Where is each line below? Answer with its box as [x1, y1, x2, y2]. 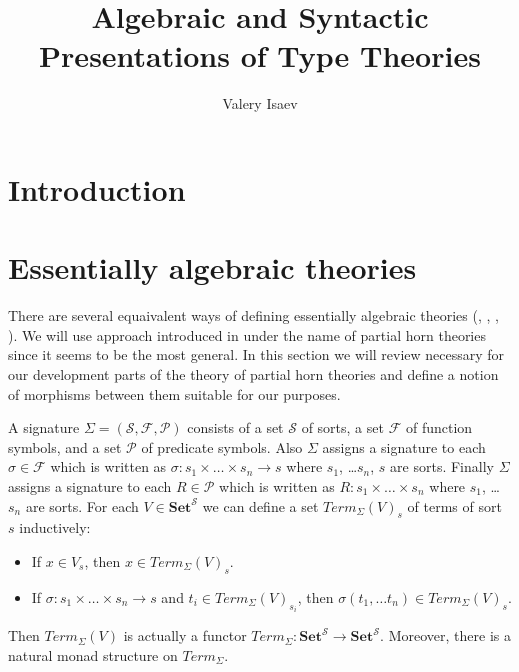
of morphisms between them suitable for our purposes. [8, 383, 341, 404]
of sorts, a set [301, 417, 384, 438]
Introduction [8, 168, 186, 209]
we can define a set [202, 495, 319, 516]
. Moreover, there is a [380, 625, 511, 646]
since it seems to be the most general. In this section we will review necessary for [8, 344, 505, 365]
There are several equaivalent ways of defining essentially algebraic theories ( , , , [8, 305, 499, 326]
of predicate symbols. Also [141, 436, 303, 457]
